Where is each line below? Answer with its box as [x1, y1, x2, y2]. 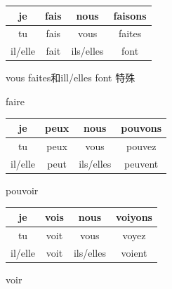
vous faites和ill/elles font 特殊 [6, 70, 135, 85]
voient [121, 245, 147, 260]
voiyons [115, 209, 152, 224]
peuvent [124, 156, 159, 170]
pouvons [121, 120, 162, 135]
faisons [113, 8, 147, 22]
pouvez [126, 138, 157, 153]
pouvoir [6, 182, 39, 197]
